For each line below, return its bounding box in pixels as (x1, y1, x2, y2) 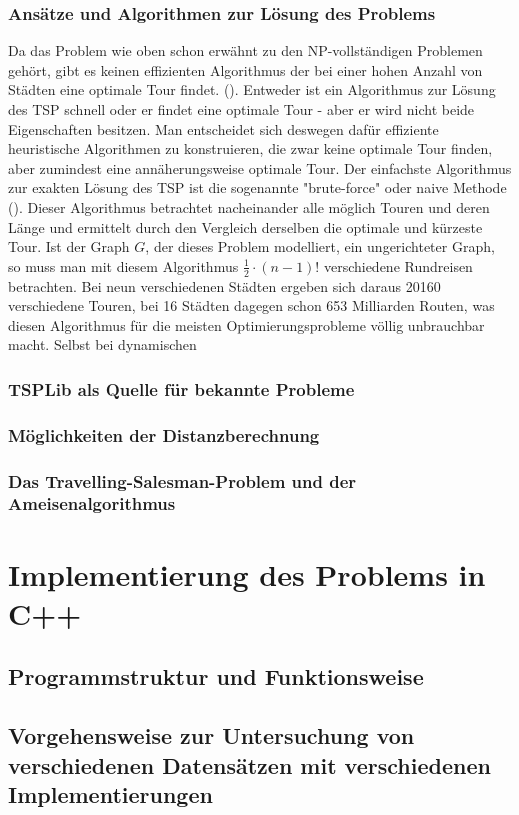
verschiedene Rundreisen (323, 255, 473, 276)
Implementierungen (8, 778, 213, 809)
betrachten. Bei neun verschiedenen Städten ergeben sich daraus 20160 (8, 275, 441, 296)
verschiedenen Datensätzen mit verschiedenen (8, 749, 491, 780)
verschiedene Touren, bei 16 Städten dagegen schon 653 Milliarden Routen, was (8, 295, 495, 316)
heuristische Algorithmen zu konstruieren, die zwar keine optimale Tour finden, (8, 138, 493, 159)
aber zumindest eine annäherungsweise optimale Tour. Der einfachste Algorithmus (8, 157, 512, 178)
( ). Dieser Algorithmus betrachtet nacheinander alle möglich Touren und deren (8, 196, 490, 217)
